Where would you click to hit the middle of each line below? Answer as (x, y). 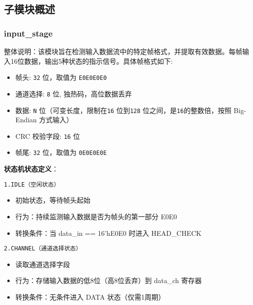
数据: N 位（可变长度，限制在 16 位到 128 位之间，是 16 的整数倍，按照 (123, 110)
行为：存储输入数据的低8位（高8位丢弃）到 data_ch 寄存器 (108, 280)
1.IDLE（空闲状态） (32, 184)
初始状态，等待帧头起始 (53, 200)
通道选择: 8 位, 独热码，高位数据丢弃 (73, 93)
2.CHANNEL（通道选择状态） (43, 249)
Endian (26, 120)
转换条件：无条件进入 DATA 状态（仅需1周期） (90, 296)
